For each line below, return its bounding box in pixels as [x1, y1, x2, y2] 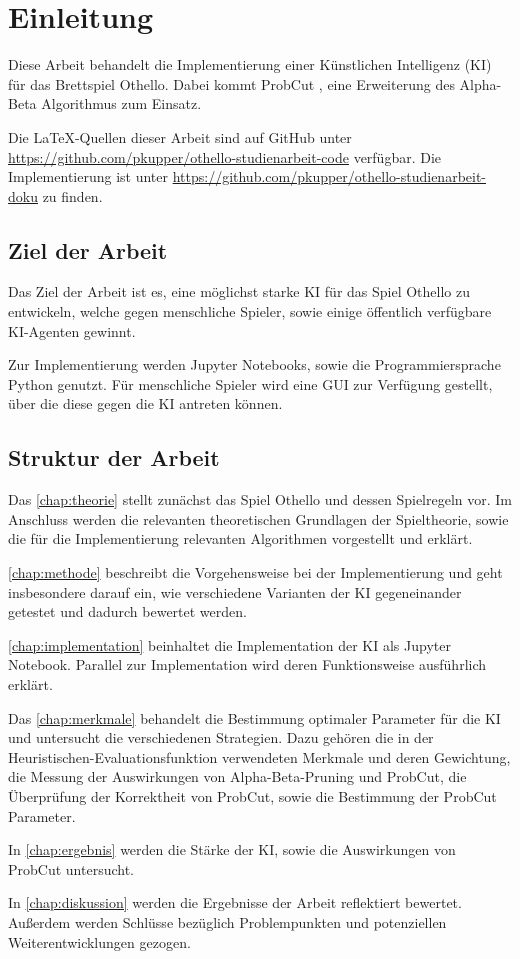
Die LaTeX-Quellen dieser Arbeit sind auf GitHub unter [8, 126, 352, 147]
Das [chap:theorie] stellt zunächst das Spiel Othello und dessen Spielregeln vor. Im [8, 489, 513, 510]
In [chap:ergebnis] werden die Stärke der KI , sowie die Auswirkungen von [8, 839, 456, 860]
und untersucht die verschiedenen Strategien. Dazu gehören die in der [8, 727, 434, 748]
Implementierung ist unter [8, 166, 168, 187]
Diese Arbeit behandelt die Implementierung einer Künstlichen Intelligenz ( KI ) [8, 54, 492, 75]
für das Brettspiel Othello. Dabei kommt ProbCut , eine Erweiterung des [8, 73, 455, 94]
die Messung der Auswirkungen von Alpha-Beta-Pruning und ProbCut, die [8, 766, 467, 787]
